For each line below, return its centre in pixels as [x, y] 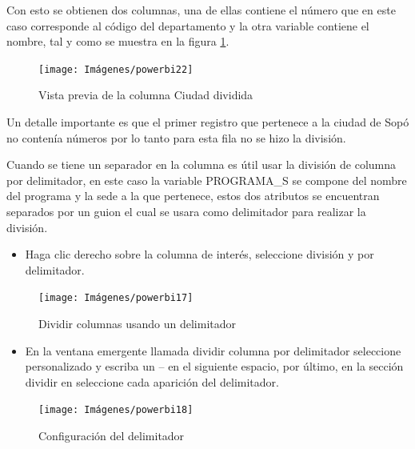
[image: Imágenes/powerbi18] [116, 410]
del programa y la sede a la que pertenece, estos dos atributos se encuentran [193, 196]
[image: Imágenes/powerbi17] [116, 298]
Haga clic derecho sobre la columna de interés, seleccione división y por [200, 254]
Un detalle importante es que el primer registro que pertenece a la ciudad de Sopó [208, 122]
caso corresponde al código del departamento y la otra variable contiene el [188, 25]
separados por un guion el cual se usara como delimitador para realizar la [186, 211]
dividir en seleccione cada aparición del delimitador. [152, 381]
